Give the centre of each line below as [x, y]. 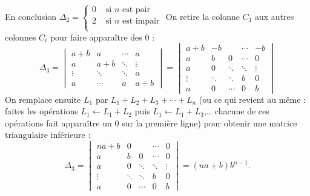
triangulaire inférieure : [48, 135]
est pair [136, 10]
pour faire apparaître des [96, 37]
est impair [141, 21]
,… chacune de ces [236, 111]
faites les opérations [41, 111]
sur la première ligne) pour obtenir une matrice [209, 122]
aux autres [274, 16]
